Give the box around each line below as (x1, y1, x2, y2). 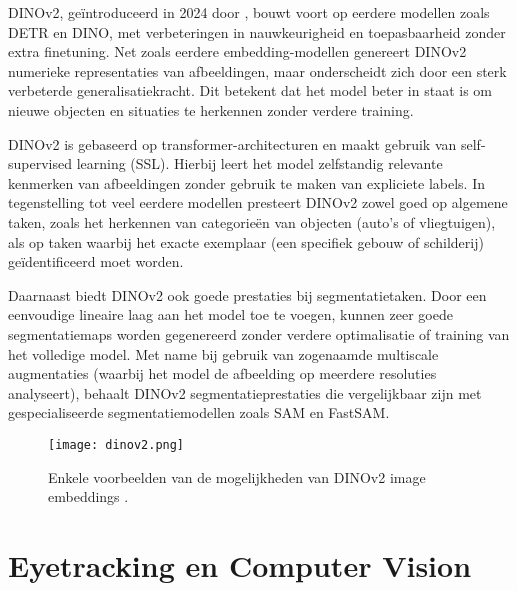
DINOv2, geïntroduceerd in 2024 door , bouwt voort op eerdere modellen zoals (8, 2, 490, 22)
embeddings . (48, 486, 129, 507)
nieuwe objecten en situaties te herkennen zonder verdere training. (8, 99, 414, 120)
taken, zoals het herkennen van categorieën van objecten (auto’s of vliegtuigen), (8, 211, 496, 232)
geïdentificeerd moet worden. (8, 251, 184, 272)
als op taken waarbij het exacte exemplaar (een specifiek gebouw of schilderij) (8, 231, 484, 252)
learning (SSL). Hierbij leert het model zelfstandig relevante (76, 153, 443, 174)
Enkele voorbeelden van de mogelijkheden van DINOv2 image (48, 466, 426, 487)
